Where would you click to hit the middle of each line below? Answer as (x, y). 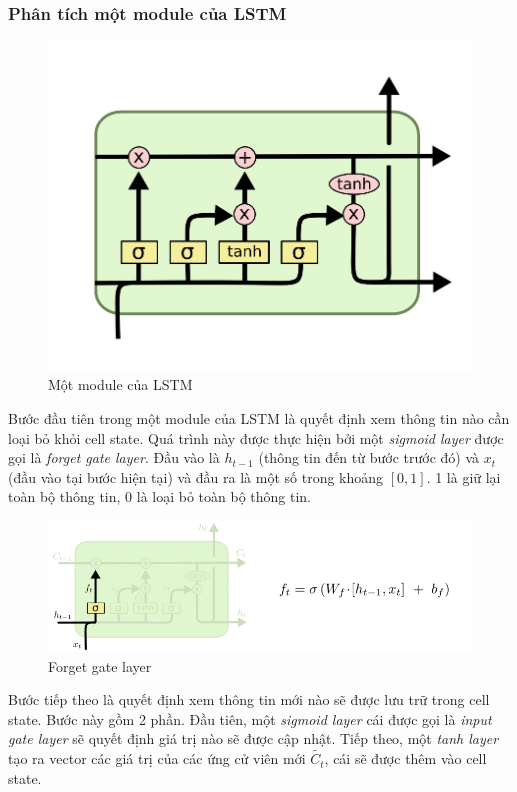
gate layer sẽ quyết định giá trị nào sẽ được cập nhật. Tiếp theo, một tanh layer (253, 738)
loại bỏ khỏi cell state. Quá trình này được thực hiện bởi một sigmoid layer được (256, 437)
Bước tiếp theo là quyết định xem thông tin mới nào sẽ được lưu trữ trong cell (249, 699)
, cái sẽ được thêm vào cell (405, 758)
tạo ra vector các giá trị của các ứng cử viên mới (157, 758)
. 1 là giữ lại (463, 476)
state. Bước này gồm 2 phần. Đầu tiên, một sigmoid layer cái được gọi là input (250, 718)
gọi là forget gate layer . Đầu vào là (114, 457)
